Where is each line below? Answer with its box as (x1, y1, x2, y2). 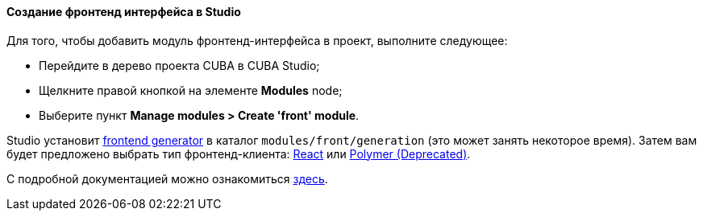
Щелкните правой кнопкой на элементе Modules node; (39, 83, 343, 97)
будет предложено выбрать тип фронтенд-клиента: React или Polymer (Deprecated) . (6, 146, 471, 161)
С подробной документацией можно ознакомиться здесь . (6, 171, 328, 186)
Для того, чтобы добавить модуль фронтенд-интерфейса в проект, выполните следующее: (6, 33, 508, 47)
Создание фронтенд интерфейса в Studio (6, 5, 241, 18)
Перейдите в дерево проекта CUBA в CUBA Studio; (39, 58, 320, 72)
